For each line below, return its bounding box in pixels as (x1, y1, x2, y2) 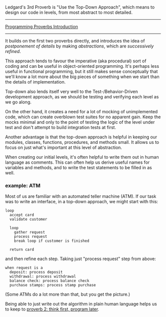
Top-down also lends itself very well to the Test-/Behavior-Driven (5, 89, 138, 94)
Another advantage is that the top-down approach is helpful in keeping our (5, 134, 157, 140)
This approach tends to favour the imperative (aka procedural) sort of (5, 58, 147, 64)
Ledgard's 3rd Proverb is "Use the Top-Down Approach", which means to (5, 4, 155, 10)
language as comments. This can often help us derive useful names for (5, 159, 150, 165)
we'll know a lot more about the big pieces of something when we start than (5, 74, 160, 80)
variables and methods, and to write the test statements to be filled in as (5, 165, 152, 170)
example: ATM (5, 182, 41, 189)
